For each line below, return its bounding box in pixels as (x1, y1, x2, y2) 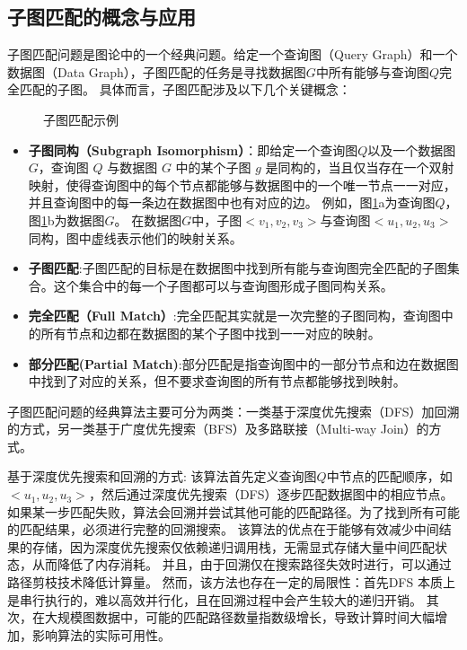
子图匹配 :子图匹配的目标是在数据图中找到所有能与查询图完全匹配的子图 (28, 259, 447, 277)
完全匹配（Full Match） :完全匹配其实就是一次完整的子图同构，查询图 (28, 306, 441, 325)
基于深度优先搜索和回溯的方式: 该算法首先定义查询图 (7, 467, 317, 486)
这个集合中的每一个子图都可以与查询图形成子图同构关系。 (53, 276, 393, 294)
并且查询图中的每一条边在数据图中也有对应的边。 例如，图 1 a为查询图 (28, 193, 436, 212)
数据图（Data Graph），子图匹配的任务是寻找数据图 (7, 62, 306, 81)
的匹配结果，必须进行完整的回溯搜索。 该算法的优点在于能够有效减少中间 (7, 520, 439, 539)
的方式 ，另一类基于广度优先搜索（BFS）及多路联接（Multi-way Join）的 (7, 419, 429, 438)
